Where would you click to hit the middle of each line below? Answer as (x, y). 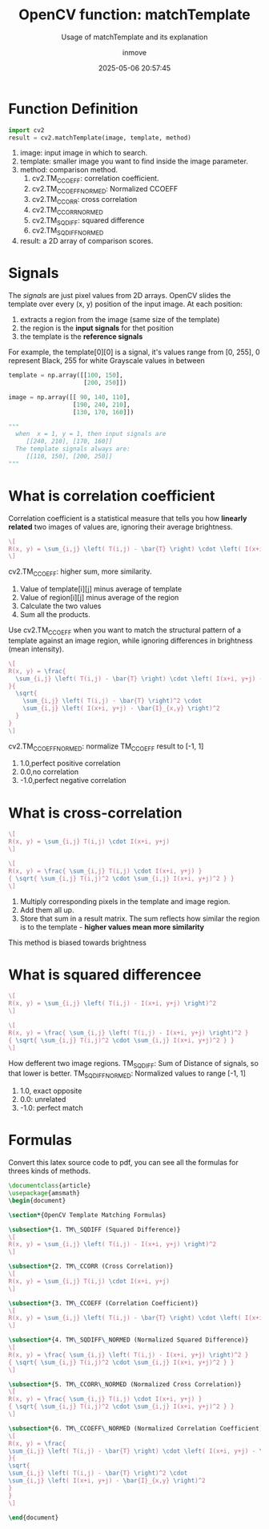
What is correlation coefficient (112, 496)
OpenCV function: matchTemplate (134, 15)
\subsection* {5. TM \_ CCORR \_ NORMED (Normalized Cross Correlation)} (125, 1384)
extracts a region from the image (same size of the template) (120, 320)
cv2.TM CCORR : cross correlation (84, 200)
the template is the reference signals (81, 337)
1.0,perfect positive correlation (70, 764)
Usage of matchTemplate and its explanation (134, 37)
